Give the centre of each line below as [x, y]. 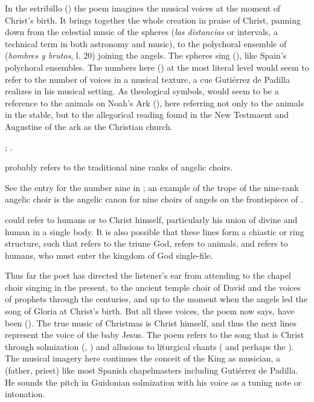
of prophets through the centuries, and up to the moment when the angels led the [156, 299]
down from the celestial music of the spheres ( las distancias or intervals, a [141, 32]
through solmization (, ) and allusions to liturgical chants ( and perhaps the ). [149, 346]
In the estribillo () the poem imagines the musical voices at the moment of [143, 8]
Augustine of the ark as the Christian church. [89, 126]
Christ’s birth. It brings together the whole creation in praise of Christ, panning [153, 20]
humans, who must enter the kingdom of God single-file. [109, 255]
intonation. [25, 394]
